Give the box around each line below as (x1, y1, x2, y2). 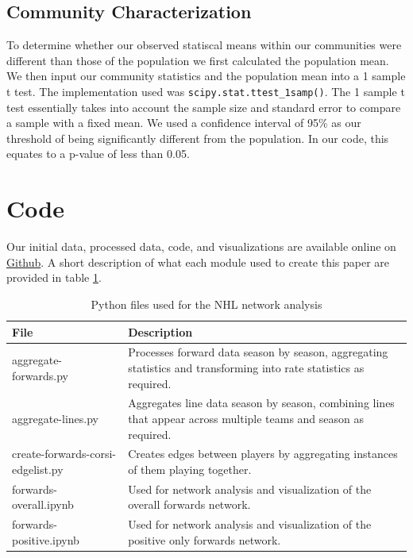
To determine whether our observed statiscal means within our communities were (6, 37, 402, 53)
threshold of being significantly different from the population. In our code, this (6, 129, 389, 146)
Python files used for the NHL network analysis (91, 295, 322, 312)
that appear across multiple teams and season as (128, 410, 365, 426)
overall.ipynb (12, 496, 74, 513)
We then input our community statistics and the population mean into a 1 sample (6, 67, 406, 84)
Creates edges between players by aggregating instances (128, 445, 398, 462)
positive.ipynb (12, 531, 79, 548)
